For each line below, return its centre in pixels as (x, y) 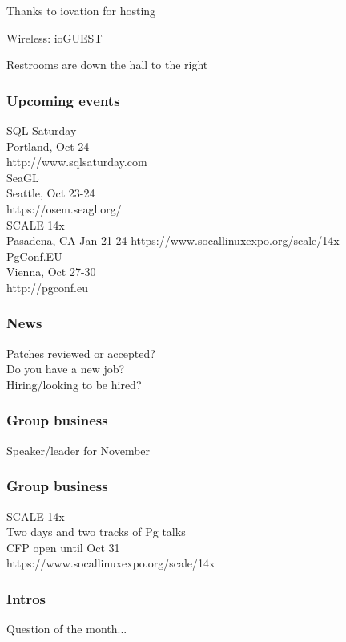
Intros (26, 598)
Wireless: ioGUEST (54, 37)
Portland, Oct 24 (48, 146)
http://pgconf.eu (47, 287)
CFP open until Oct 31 (63, 547)
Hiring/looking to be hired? (74, 384)
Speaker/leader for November (78, 450)
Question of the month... (67, 629)
